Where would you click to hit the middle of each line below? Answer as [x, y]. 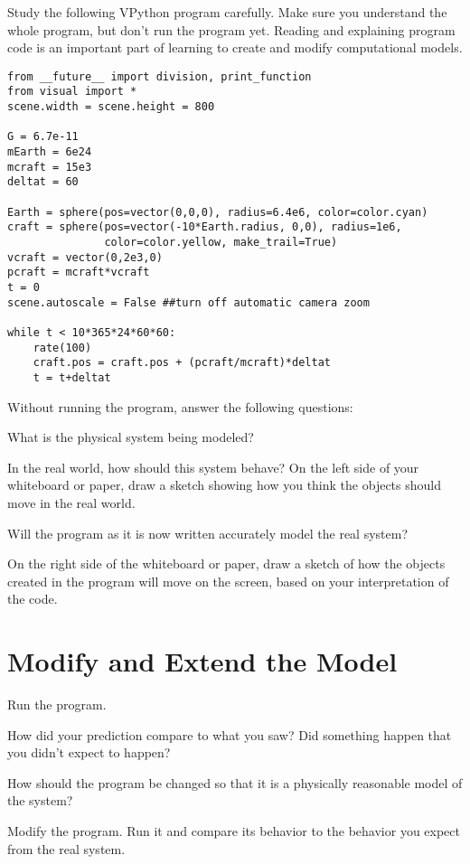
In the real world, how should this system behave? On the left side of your [213, 467]
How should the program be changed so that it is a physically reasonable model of [235, 782]
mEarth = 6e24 [50, 152]
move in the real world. [71, 502]
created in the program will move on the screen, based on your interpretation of [228, 581]
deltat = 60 [43, 182]
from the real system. [66, 848]
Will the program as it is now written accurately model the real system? [208, 533]
